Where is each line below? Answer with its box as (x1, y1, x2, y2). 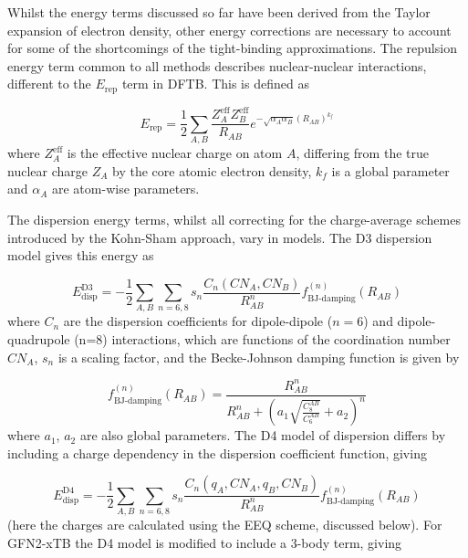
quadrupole (7, 330, 70, 349)
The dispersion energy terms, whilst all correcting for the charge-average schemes (7, 209, 461, 228)
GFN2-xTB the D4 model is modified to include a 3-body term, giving (7, 532, 402, 552)
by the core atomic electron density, (111, 161, 312, 180)
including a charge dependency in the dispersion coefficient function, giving (7, 443, 427, 462)
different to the (7, 74, 91, 93)
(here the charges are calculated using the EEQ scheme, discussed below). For (7, 515, 442, 534)
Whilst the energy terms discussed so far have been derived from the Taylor (7, 3, 431, 21)
